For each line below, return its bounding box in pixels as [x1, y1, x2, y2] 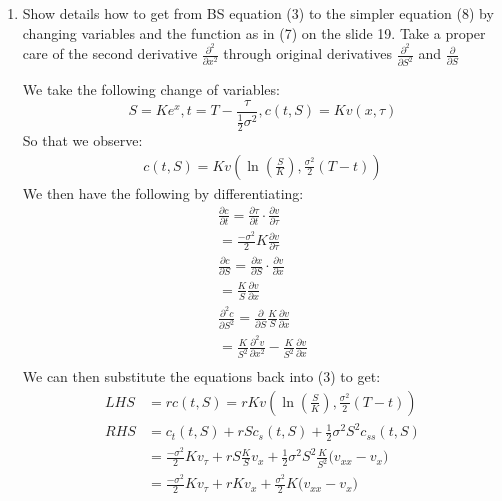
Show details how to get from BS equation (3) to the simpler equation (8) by [22, 3, 494, 23]
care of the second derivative [22, 43, 198, 64]
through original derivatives [223, 43, 392, 64]
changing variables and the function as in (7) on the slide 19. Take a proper [22, 22, 486, 43]
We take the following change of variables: [22, 79, 280, 100]
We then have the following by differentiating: [22, 182, 304, 203]
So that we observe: [22, 129, 143, 150]
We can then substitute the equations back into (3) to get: [22, 366, 381, 387]
